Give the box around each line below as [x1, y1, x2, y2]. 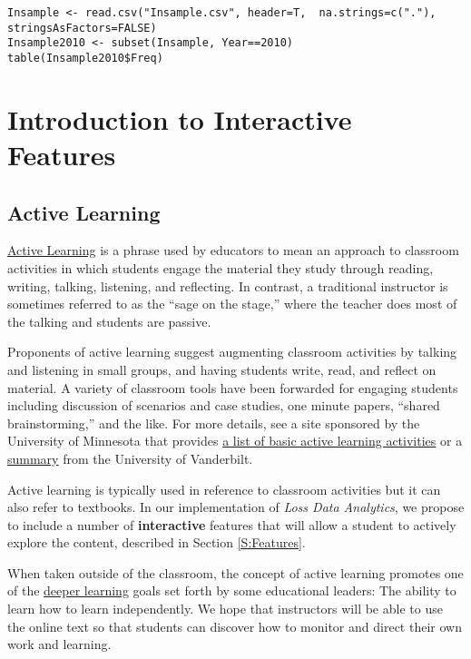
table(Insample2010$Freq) [7, 51, 163, 64]
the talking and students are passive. [7, 311, 211, 330]
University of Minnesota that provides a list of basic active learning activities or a [7, 431, 463, 450]
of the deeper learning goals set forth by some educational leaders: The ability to [7, 581, 456, 600]
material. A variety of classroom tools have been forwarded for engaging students [7, 378, 458, 397]
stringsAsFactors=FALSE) [7, 21, 157, 34]
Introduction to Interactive [7, 100, 352, 137]
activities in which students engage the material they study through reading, [7, 258, 434, 277]
